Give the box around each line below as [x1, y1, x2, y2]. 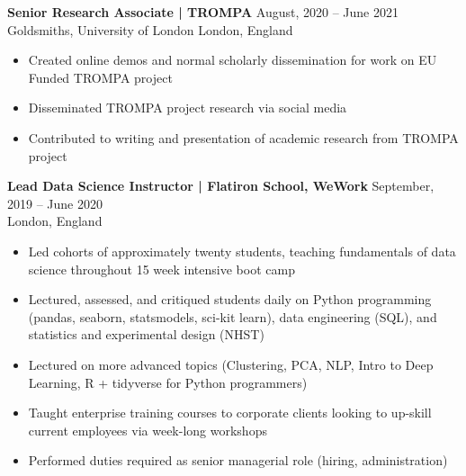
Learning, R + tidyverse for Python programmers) [28, 373, 308, 391]
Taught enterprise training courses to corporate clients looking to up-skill [28, 403, 432, 422]
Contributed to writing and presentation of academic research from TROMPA [28, 128, 459, 147]
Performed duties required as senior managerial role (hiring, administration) [28, 451, 448, 470]
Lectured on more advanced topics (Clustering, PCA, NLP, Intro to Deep [28, 355, 434, 373]
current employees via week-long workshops [28, 420, 267, 439]
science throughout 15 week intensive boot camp [28, 259, 295, 278]
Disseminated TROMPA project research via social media [28, 98, 347, 117]
